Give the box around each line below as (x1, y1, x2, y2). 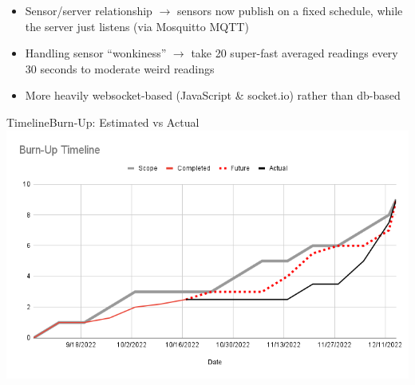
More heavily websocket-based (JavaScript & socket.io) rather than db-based (25, 87, 401, 104)
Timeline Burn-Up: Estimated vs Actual (6, 113, 200, 130)
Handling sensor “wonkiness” (25, 45, 167, 61)
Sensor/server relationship (25, 2, 152, 18)
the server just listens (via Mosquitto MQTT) (25, 18, 249, 34)
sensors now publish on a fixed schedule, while (176, 2, 403, 18)
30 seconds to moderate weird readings (25, 60, 215, 77)
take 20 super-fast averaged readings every (191, 45, 398, 61)
